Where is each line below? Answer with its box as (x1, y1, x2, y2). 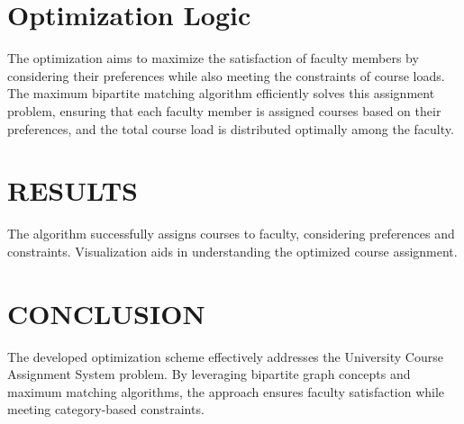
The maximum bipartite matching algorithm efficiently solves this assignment (7, 84, 435, 103)
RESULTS (7, 172, 138, 209)
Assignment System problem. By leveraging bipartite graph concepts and (7, 365, 411, 383)
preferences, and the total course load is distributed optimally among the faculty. (7, 119, 454, 138)
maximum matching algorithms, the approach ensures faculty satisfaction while (7, 382, 445, 401)
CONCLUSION (7, 294, 205, 331)
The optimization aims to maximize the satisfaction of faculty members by (7, 49, 419, 68)
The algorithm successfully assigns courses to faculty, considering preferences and (7, 224, 455, 243)
